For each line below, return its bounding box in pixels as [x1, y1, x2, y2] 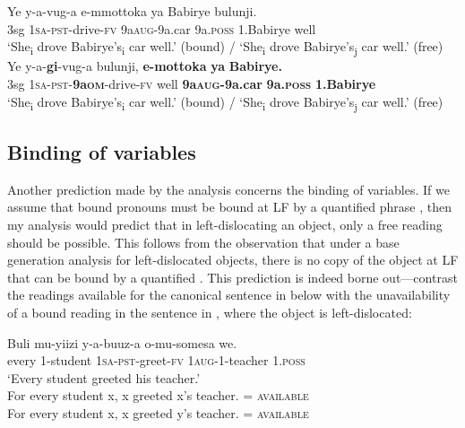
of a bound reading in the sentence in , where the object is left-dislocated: [7, 302, 412, 321]
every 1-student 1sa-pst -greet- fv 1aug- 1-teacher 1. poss [7, 351, 306, 370]
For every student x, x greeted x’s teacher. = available [7, 386, 309, 405]
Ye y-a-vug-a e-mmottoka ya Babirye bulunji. [7, 2, 257, 20]
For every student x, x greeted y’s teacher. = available [7, 403, 309, 422]
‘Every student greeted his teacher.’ [7, 368, 201, 387]
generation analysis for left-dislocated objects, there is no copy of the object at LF [7, 250, 459, 269]
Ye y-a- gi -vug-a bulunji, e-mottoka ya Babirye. [7, 57, 282, 75]
